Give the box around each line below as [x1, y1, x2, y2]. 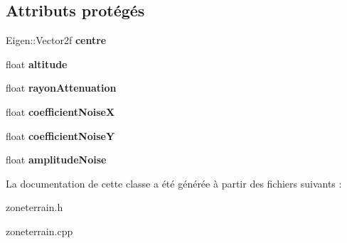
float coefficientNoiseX [6, 104, 115, 119]
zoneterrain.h [6, 200, 63, 215]
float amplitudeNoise [6, 152, 107, 167]
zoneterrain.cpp [6, 223, 73, 238]
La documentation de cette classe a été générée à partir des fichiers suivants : [6, 175, 342, 190]
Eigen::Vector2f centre [6, 33, 107, 48]
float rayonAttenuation [6, 80, 117, 95]
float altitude [6, 56, 68, 71]
